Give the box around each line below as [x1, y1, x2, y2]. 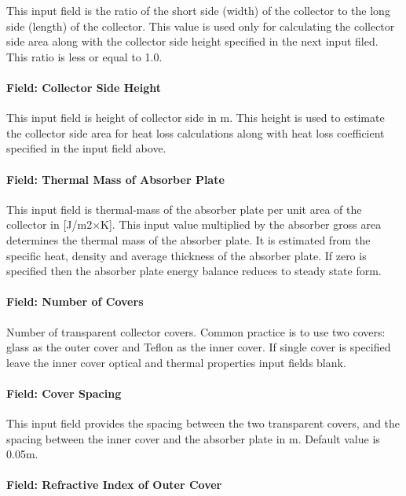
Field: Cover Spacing [6, 384, 122, 401]
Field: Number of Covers [6, 293, 144, 310]
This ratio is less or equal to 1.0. [6, 48, 163, 64]
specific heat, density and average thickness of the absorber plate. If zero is [6, 247, 367, 263]
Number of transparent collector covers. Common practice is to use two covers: [6, 323, 386, 340]
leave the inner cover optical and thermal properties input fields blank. [6, 354, 346, 370]
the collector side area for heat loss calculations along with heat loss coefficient [6, 124, 385, 141]
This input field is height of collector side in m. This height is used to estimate [6, 109, 385, 126]
